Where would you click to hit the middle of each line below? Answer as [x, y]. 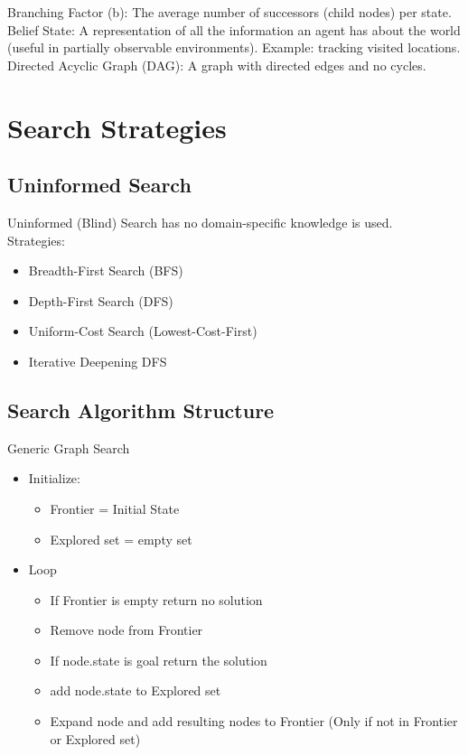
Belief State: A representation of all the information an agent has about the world [234, 29]
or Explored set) [95, 738]
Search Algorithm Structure [141, 410]
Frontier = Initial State [115, 508]
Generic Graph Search [69, 447]
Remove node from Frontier [126, 630]
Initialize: [54, 478]
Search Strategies [117, 127]
